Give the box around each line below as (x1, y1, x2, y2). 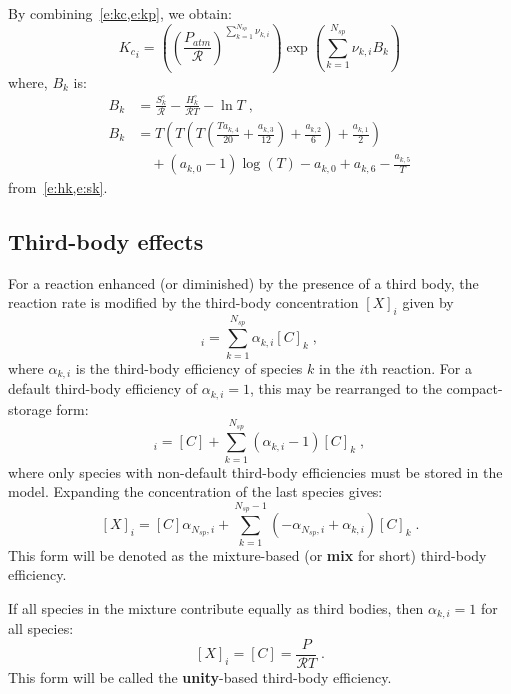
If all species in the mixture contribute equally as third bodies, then (8, 597, 424, 618)
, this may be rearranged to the (250, 378, 442, 399)
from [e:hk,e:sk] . (8, 177, 108, 198)
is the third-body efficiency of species (75, 357, 303, 378)
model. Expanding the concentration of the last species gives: (8, 481, 383, 502)
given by (402, 292, 454, 313)
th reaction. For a (364, 357, 472, 378)
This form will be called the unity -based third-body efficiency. (8, 666, 392, 687)
